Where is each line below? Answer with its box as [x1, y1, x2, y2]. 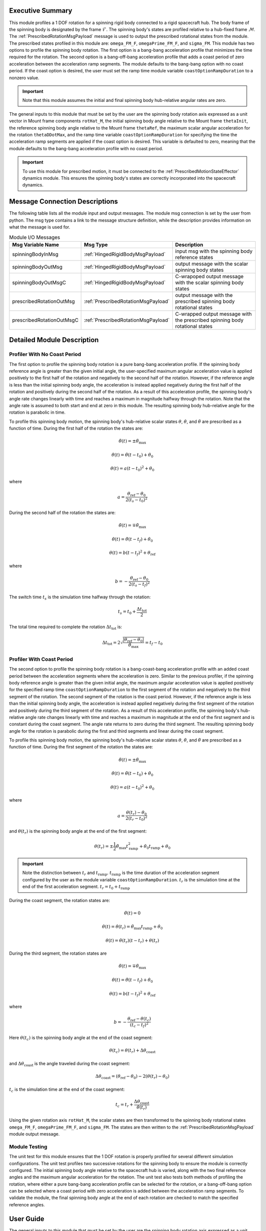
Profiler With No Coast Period [9, 351, 81, 358]
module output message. [9, 1131, 60, 1137]
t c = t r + [115, 1102, 133, 1108]
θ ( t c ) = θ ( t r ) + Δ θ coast [109, 1048, 156, 1055]
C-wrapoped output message [175, 273, 244, 280]
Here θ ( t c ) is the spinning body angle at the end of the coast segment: [9, 1035, 153, 1042]
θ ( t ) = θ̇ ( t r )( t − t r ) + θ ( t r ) [105, 938, 160, 944]
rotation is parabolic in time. [9, 409, 66, 416]
